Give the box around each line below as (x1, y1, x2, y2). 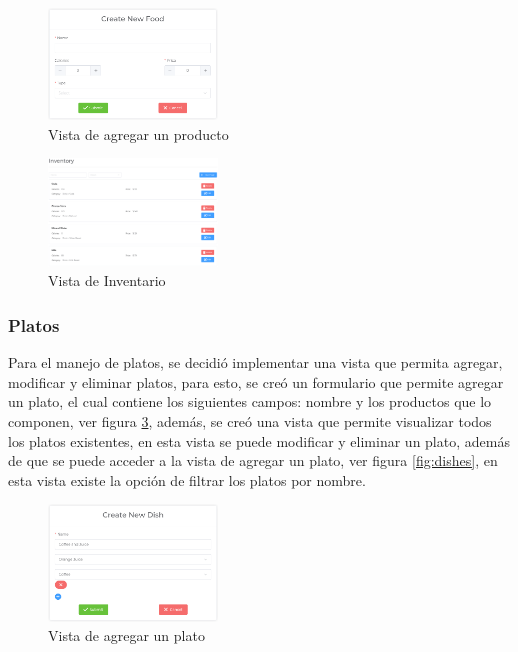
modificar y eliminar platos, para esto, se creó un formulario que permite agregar (8, 371, 504, 392)
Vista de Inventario (48, 270, 166, 291)
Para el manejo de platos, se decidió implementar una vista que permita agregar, (8, 352, 503, 373)
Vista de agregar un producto (48, 123, 229, 144)
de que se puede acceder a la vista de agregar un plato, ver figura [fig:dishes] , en (8, 450, 498, 471)
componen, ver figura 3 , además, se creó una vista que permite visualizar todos (8, 410, 492, 431)
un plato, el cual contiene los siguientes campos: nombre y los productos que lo (8, 391, 492, 412)
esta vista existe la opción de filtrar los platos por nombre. (8, 469, 366, 490)
